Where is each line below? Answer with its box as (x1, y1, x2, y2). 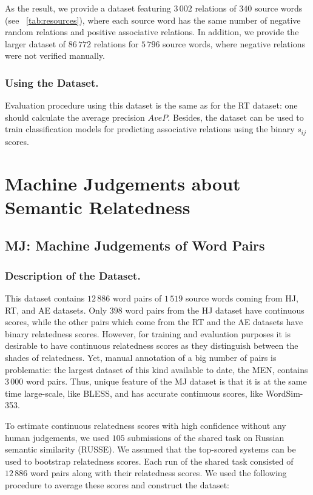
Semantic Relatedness (5, 194, 190, 219)
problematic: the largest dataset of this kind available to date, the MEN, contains (5, 363, 308, 375)
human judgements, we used (5, 431, 110, 443)
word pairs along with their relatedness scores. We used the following (30, 466, 287, 479)
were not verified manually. (5, 49, 105, 62)
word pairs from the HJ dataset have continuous (125, 303, 305, 316)
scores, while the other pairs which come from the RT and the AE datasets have (5, 315, 303, 328)
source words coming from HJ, (185, 291, 298, 304)
